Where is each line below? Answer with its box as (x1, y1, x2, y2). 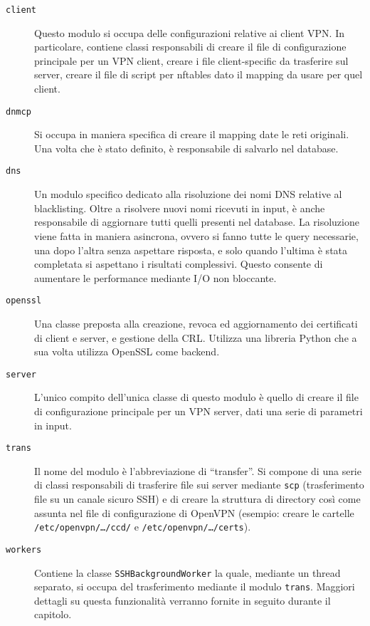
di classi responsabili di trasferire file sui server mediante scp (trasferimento (34, 477, 364, 492)
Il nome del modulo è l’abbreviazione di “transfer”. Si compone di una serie (34, 463, 361, 478)
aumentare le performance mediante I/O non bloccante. (34, 270, 277, 285)
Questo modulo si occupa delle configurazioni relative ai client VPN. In (34, 25, 344, 40)
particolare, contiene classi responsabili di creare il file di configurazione (34, 39, 347, 54)
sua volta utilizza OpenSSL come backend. (34, 344, 220, 359)
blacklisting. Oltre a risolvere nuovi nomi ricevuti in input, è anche (34, 200, 325, 215)
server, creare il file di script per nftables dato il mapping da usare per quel (34, 67, 363, 82)
